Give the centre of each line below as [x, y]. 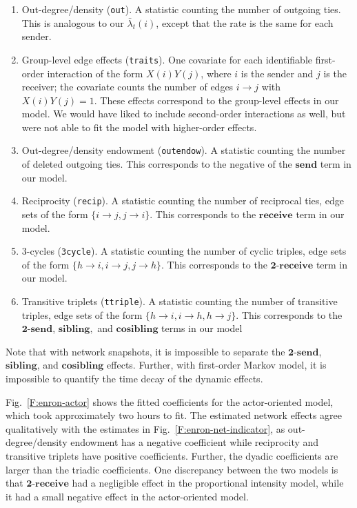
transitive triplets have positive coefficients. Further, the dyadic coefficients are [172, 456]
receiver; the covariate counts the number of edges [127, 87]
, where [216, 73]
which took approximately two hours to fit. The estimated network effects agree [174, 415]
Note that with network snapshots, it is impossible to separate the [145, 351]
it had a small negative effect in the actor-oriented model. [127, 496]
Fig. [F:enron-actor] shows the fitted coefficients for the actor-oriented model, [170, 401]
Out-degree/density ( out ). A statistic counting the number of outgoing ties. [181, 9]
